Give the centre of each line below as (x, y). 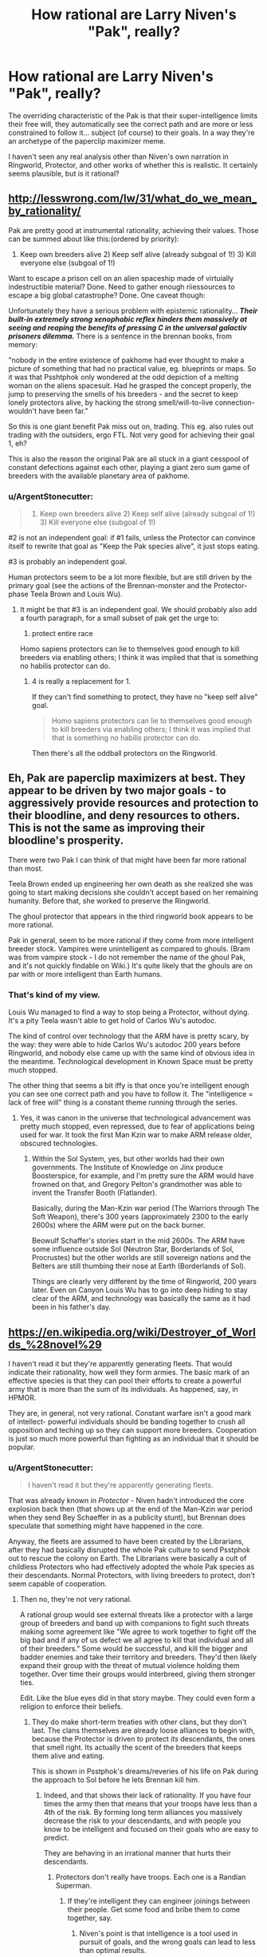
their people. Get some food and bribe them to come (154, 1910)
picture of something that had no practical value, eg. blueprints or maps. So (132, 368)
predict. (56, 1838)
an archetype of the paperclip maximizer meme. (87, 140)
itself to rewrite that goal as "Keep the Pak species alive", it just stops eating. (134, 546)
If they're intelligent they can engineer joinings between (159, 1901)
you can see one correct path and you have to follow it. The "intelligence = (131, 1094)
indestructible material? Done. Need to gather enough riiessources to (122, 287)
